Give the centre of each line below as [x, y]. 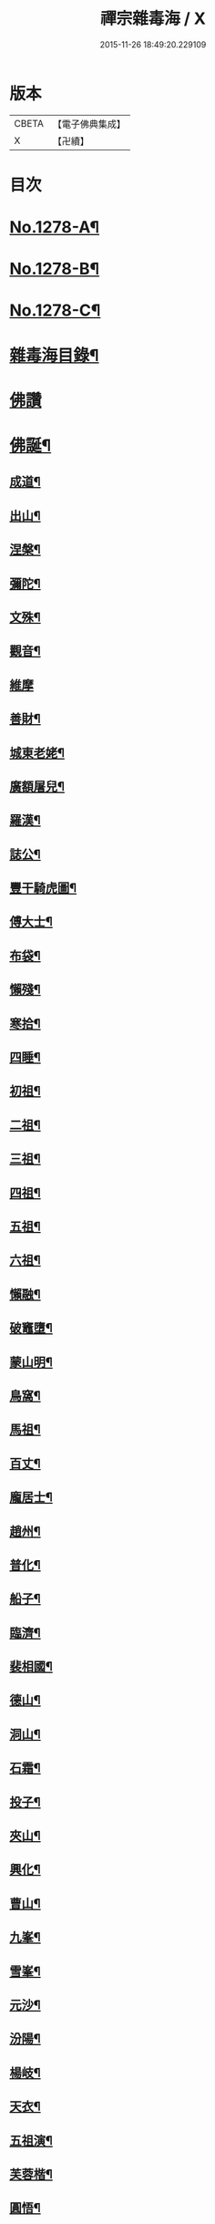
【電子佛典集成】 [89, 124]
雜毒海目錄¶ [54, 355]
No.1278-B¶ [55, 269]
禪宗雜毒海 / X [153, 19]
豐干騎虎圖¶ [43, 889]
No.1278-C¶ [55, 310]
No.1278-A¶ [55, 228]
